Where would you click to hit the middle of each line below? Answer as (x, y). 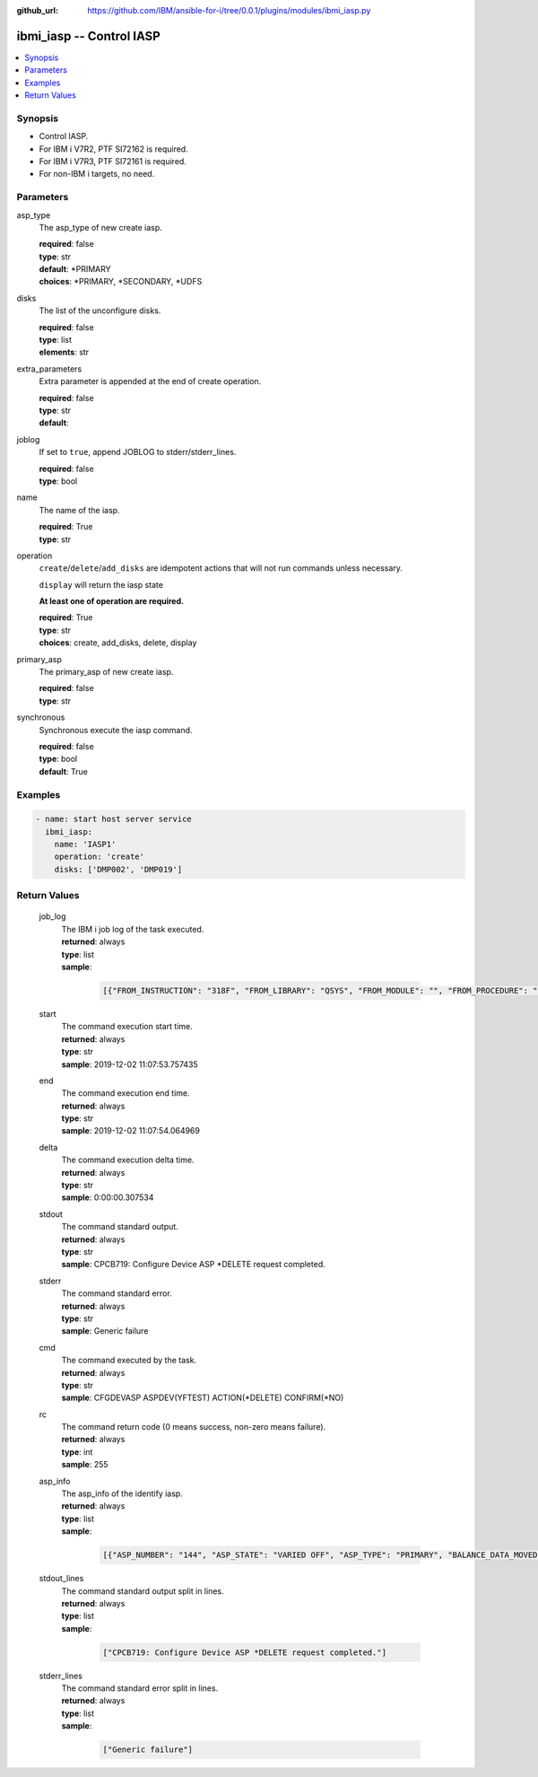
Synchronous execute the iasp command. (116, 730)
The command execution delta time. (128, 1160)
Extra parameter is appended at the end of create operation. (150, 381)
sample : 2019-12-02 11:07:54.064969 (131, 1131)
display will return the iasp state (101, 584)
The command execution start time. (127, 1027)
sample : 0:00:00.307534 (108, 1197)
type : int (77, 1452)
